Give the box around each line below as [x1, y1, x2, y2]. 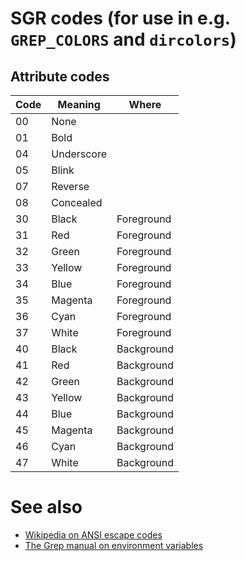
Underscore [51, 147, 108, 161]
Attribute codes [10, 68, 110, 85]
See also [10, 496, 83, 519]
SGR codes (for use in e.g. [10, 7, 231, 30]
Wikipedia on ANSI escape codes [24, 528, 163, 541]
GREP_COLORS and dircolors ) [10, 28, 237, 51]
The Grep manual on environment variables [24, 539, 204, 551]
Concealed [51, 196, 103, 209]
